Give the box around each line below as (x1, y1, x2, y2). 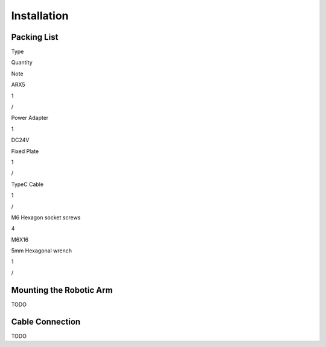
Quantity (11, 59, 33, 66)
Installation (11, 9, 69, 22)
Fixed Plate (11, 148, 39, 155)
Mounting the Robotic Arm (11, 285, 113, 295)
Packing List (11, 32, 59, 42)
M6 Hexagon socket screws (11, 214, 81, 221)
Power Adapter (11, 114, 49, 122)
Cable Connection (11, 316, 81, 327)
